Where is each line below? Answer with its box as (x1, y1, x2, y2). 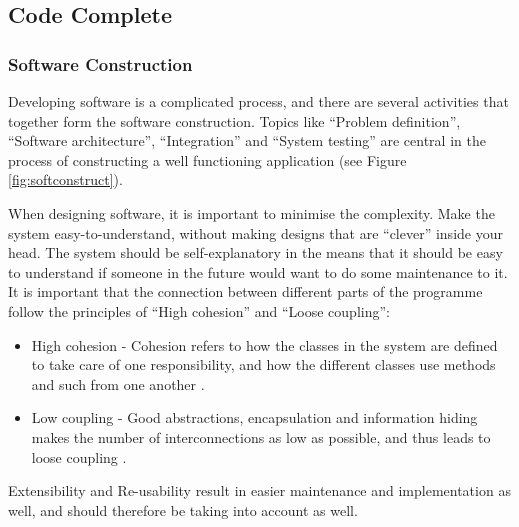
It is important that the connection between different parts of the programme (8, 281, 483, 302)
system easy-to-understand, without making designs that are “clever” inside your (8, 222, 503, 243)
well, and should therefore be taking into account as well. (8, 499, 358, 520)
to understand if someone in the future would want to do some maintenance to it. (8, 261, 508, 282)
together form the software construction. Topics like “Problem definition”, (8, 110, 461, 131)
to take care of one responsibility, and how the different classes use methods (31, 354, 496, 375)
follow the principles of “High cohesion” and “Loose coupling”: (8, 300, 390, 321)
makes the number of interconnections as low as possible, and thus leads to (31, 426, 491, 447)
